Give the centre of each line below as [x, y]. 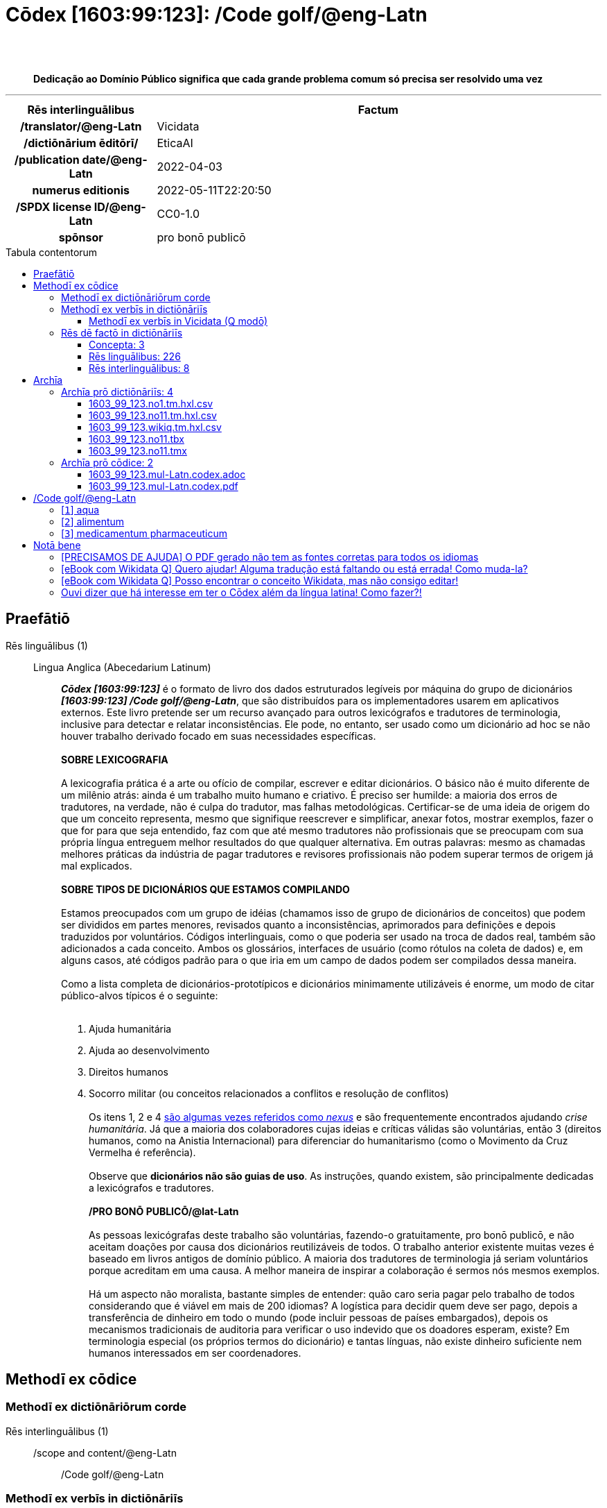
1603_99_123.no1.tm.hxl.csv [151, 403]
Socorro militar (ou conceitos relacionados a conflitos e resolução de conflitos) [269, 1093]
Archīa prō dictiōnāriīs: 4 [117, 391]
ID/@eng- [120, 206]
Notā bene [57, 545]
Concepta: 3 [117, 344]
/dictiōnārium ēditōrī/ [81, 143]
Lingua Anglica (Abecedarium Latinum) [122, 667]
